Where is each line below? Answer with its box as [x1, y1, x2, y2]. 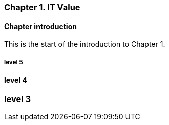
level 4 [4, 76, 27, 84]
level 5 [4, 58, 23, 66]
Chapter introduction [4, 21, 77, 31]
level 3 [4, 93, 31, 104]
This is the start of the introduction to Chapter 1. [4, 40, 165, 49]
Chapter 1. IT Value [4, 2, 80, 12]
